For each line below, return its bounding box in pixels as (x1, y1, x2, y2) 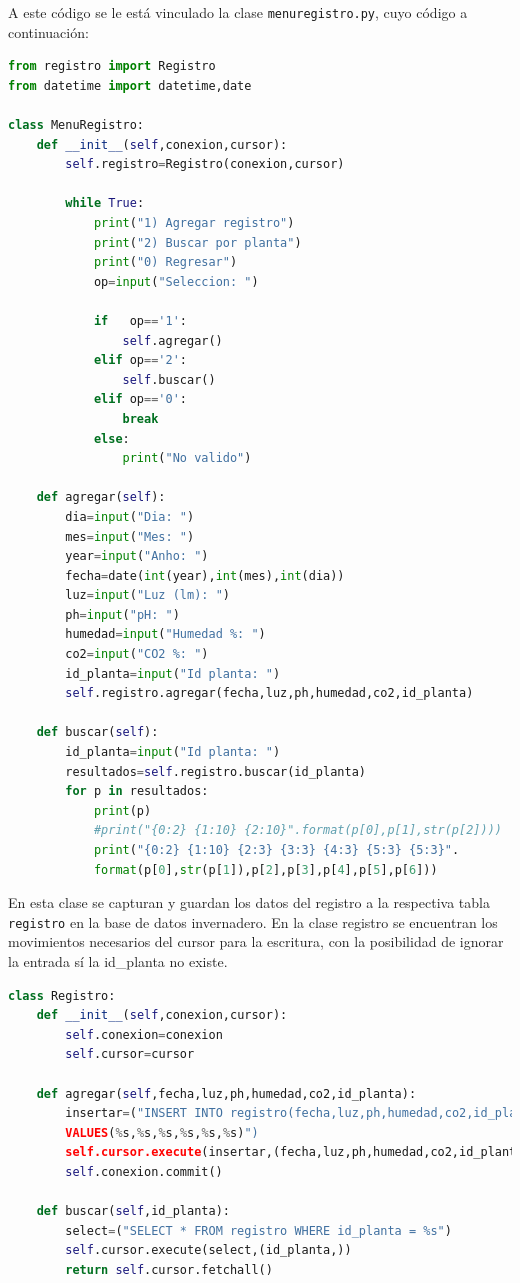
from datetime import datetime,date (8, 78, 252, 93)
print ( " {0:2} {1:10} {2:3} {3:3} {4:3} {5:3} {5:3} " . (93, 843, 460, 857)
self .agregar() (122, 333, 223, 348)
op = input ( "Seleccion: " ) (93, 274, 259, 289)
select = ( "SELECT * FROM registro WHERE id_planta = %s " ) (65, 1223, 452, 1238)
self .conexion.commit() (65, 1164, 223, 1179)
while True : (65, 196, 145, 211)
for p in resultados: (65, 784, 209, 799)
